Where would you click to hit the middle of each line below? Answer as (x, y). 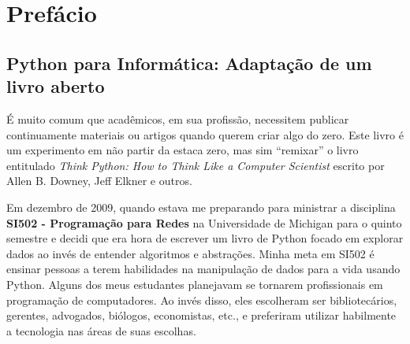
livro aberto (56, 86)
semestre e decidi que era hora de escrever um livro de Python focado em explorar (205, 238)
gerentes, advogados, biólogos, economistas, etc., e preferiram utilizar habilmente (201, 315)
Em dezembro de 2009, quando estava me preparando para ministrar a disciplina (201, 207)
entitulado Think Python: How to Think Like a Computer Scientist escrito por (196, 165)
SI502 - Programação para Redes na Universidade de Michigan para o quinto (204, 222)
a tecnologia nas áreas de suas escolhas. (101, 330)
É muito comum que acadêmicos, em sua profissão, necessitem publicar (178, 118)
